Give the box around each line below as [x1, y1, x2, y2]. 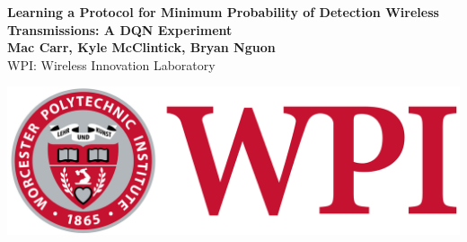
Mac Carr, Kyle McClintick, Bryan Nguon [7, 38, 276, 57]
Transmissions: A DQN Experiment [7, 20, 233, 39]
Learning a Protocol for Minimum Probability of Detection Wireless [7, 3, 439, 21]
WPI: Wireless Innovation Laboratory [7, 55, 216, 74]
